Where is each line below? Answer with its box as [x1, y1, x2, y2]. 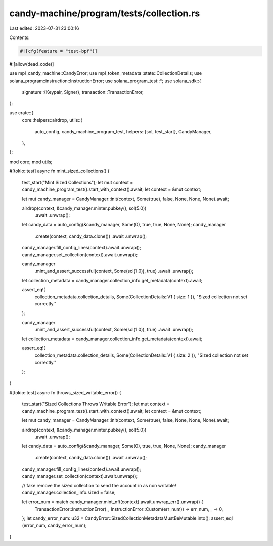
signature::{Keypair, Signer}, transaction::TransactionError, [22, 89, 144, 95]
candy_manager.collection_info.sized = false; [22, 489, 116, 496]
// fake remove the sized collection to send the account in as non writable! [22, 482, 176, 488]
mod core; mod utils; [9, 159, 53, 165]
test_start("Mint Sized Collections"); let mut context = [22, 179, 133, 185]
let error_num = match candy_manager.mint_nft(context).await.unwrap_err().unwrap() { [22, 499, 203, 505]
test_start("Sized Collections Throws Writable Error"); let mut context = [22, 401, 170, 407]
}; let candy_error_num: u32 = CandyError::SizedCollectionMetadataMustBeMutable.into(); [22, 515, 210, 521]
